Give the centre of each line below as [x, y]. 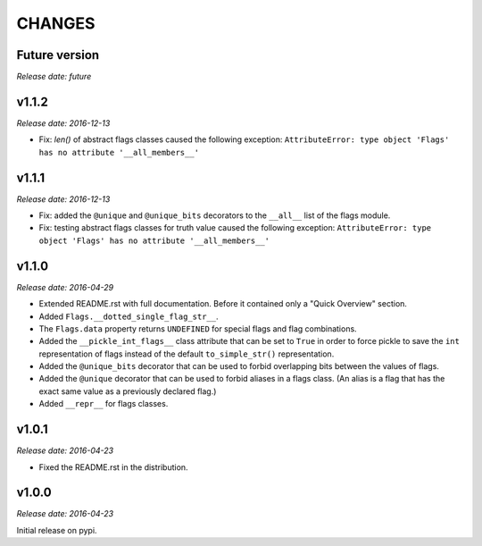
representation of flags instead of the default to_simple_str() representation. [187, 354]
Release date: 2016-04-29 [65, 287]
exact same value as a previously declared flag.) [128, 391]
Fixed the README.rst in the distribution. [113, 467]
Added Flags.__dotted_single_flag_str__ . [129, 316]
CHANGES [56, 23]
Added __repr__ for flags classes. [104, 404]
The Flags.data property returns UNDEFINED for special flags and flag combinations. [198, 328]
